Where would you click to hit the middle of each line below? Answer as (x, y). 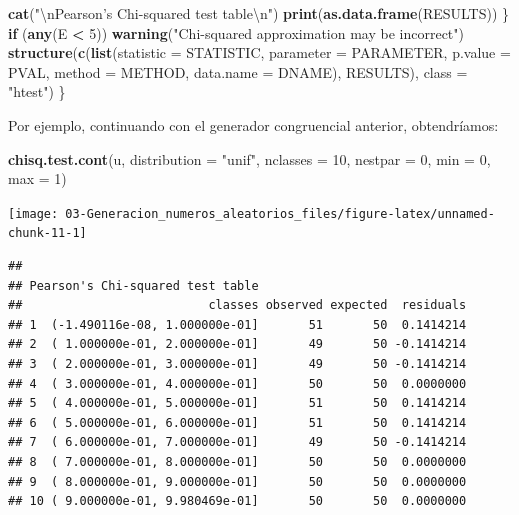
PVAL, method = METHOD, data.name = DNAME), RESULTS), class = (238, 71)
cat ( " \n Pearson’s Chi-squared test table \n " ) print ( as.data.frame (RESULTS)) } (259, 13)
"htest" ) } (37, 91)
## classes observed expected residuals (237, 305)
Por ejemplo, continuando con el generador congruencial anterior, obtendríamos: (253, 124)
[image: (33, 213)
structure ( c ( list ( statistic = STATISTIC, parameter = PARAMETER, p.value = (259, 52)
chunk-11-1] (47, 233)
